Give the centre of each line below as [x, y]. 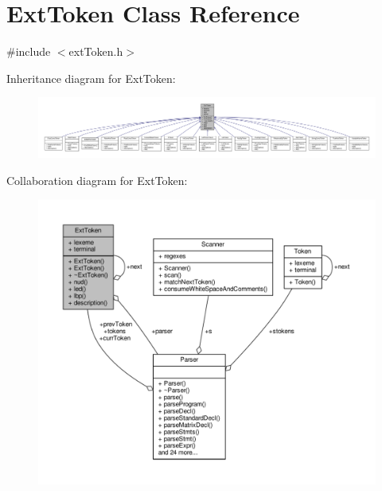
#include [29, 51]
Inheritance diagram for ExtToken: [91, 78]
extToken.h [96, 51]
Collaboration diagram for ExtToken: [97, 180]
